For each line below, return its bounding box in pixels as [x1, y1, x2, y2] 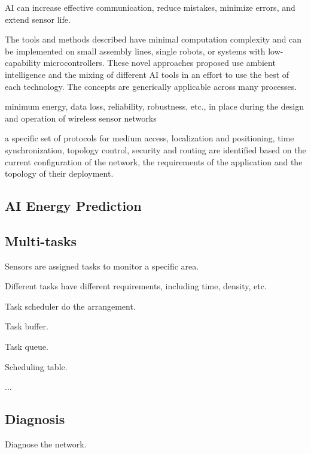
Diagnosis [5, 410, 65, 428]
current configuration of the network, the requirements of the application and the [5, 155, 303, 168]
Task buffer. [5, 320, 48, 332]
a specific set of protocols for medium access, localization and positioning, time [5, 132, 294, 144]
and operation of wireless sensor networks [5, 111, 157, 124]
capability [5, 56, 41, 69]
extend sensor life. [5, 13, 71, 25]
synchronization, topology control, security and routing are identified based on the [5, 143, 306, 156]
